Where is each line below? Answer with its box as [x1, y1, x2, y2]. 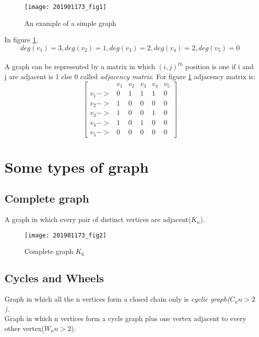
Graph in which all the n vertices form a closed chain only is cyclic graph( [4, 294, 230, 304]
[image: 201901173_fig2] [24, 231, 107, 239]
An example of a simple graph [24, 17, 117, 28]
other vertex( [4, 323, 44, 333]
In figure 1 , [4, 34, 38, 45]
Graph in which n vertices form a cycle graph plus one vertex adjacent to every [4, 313, 247, 324]
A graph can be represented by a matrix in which [4, 61, 155, 72]
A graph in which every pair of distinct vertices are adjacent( [4, 214, 191, 225]
